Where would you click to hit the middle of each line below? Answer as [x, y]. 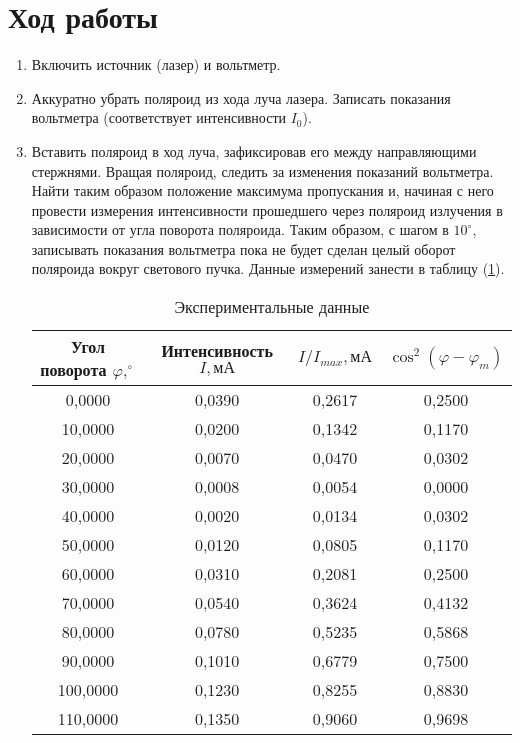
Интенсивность [217, 351]
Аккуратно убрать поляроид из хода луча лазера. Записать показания [241, 97]
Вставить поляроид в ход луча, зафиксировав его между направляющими [254, 150]
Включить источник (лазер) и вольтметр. [156, 64]
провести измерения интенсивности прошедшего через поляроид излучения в [267, 209]
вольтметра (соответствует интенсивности [159, 117]
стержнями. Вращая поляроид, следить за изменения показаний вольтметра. [262, 170]
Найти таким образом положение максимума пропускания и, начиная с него [262, 190]
